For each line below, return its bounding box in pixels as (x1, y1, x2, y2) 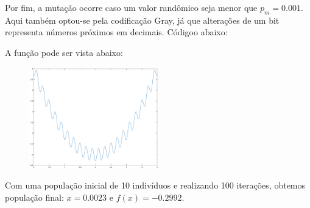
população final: (5, 191, 64, 203)
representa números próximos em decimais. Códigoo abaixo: (5, 26, 228, 38)
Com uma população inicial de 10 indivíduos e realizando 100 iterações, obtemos (5, 179, 306, 192)
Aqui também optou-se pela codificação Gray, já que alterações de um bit (5, 13, 280, 26)
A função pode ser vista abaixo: (5, 46, 123, 58)
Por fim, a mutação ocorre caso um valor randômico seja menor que (5, 1, 258, 13)
